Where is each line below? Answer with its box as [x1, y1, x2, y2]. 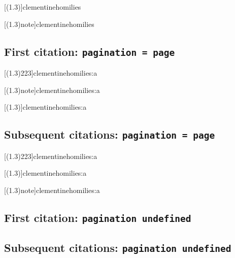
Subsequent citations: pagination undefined [4, 240, 231, 255]
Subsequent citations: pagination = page [4, 126, 215, 142]
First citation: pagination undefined [4, 209, 191, 225]
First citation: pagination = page [4, 43, 175, 59]
